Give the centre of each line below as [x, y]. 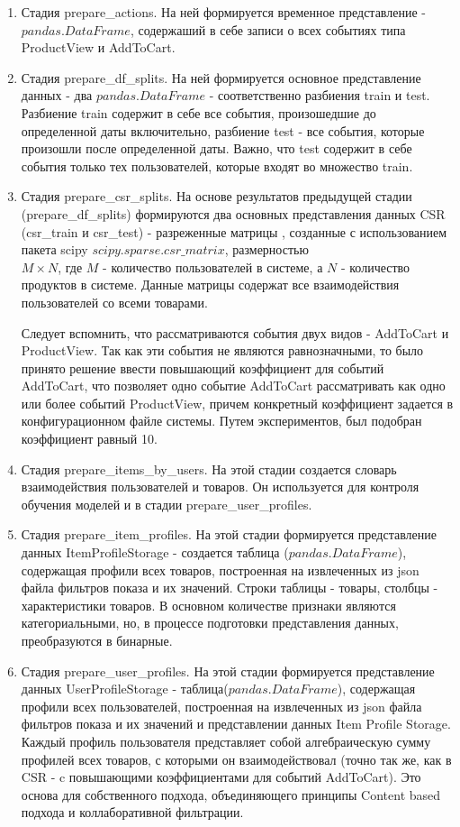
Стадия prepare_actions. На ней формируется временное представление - [223, 12]
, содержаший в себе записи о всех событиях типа [268, 29]
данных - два [57, 95]
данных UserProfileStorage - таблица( [125, 689]
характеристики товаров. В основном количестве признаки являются [208, 605]
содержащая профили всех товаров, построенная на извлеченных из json [220, 570]
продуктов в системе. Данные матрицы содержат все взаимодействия [210, 285]
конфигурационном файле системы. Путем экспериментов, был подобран [221, 421]
